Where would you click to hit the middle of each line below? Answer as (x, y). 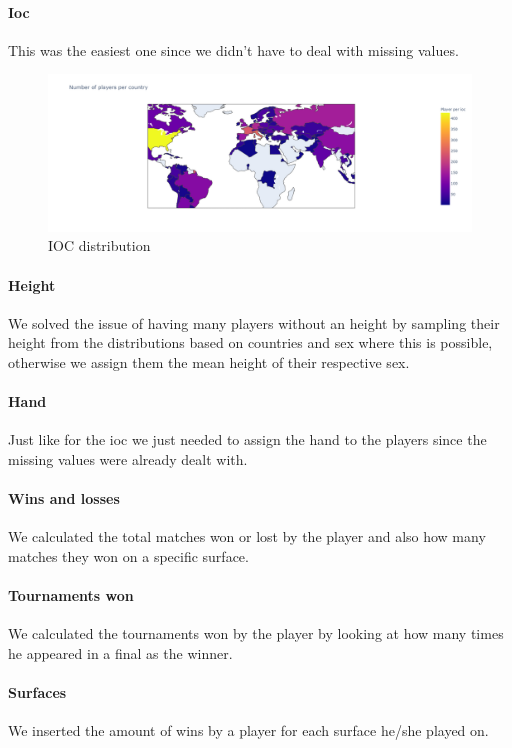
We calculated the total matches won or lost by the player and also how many (247, 536)
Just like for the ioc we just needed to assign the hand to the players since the (247, 439)
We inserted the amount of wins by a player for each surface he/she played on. (248, 730)
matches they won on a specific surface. (128, 555)
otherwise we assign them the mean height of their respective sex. (209, 361)
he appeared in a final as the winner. (120, 652)
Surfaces (37, 692)
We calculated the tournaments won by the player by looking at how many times (256, 633)
